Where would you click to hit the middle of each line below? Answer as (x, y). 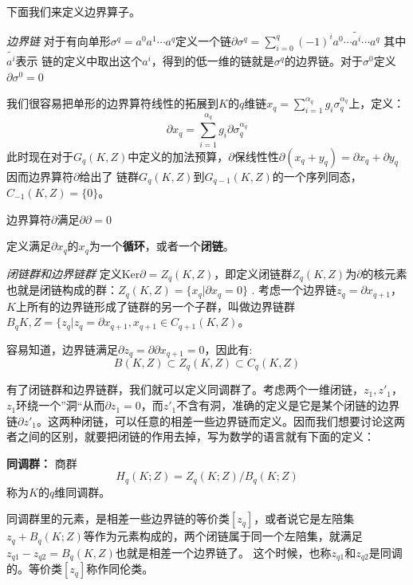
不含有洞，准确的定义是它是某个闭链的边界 (288, 405)
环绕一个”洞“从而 (61, 405)
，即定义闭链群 (253, 273)
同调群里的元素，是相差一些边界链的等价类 (118, 518)
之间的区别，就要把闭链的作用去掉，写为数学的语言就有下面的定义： (196, 436)
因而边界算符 (40, 176)
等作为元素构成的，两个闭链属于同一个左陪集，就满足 (223, 536)
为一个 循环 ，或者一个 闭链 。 (161, 246)
